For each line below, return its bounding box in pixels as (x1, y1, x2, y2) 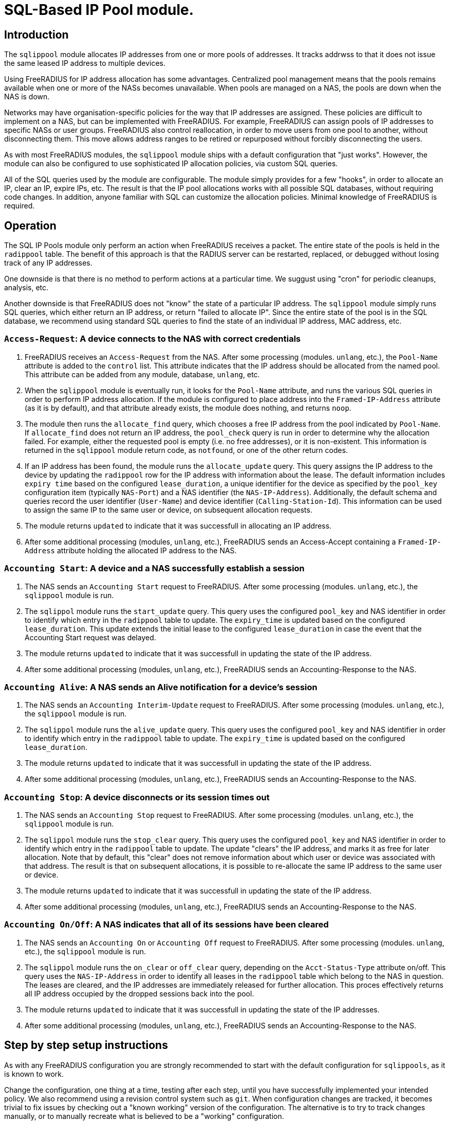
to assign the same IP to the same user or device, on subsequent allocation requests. (25, 505, 312, 514)
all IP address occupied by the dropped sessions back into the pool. (25, 989, 254, 998)
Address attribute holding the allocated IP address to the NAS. (25, 546, 237, 555)
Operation (4, 219, 57, 232)
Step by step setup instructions (4, 1039, 168, 1052)
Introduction (4, 28, 69, 41)
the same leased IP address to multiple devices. (4, 59, 165, 68)
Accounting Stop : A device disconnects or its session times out (4, 792, 270, 802)
